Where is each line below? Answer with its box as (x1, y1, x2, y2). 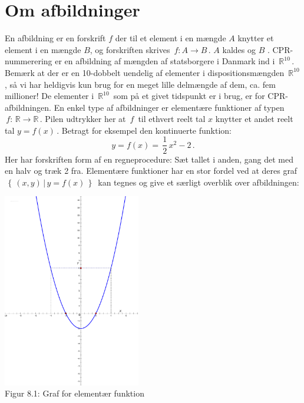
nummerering (5, 55, 52, 67)
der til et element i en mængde (115, 32, 226, 44)
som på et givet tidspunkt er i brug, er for (113, 90, 265, 102)
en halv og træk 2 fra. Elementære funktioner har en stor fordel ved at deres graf (5, 164, 298, 177)
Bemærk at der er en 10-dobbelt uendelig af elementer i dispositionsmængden (5, 66, 285, 78)
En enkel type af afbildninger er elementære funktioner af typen (54, 101, 285, 113)
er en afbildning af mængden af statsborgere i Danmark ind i (55, 55, 275, 67)
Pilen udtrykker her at (45, 113, 126, 125)
